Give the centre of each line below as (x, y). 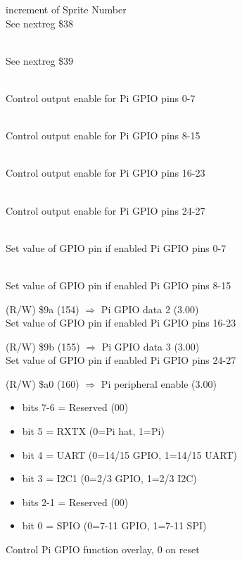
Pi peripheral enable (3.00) (159, 383)
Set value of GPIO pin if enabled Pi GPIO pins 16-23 (121, 323)
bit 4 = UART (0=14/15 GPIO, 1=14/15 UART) (129, 454)
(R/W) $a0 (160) (43, 383)
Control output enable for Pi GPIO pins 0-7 (101, 97)
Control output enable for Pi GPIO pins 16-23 (106, 173)
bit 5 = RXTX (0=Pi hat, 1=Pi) (93, 431)
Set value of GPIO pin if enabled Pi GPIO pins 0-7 (116, 247)
